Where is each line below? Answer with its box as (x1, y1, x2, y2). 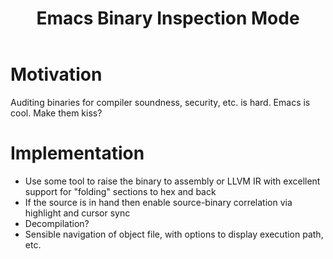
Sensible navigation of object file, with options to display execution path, (24, 228, 324, 240)
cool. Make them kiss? (10, 107, 103, 119)
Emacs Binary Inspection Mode (36, 7, 300, 30)
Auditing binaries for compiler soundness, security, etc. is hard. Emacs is (10, 96, 311, 108)
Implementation (10, 142, 145, 165)
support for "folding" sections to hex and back (24, 185, 217, 197)
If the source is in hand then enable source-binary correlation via (24, 196, 293, 208)
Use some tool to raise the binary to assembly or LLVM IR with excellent (24, 175, 321, 187)
